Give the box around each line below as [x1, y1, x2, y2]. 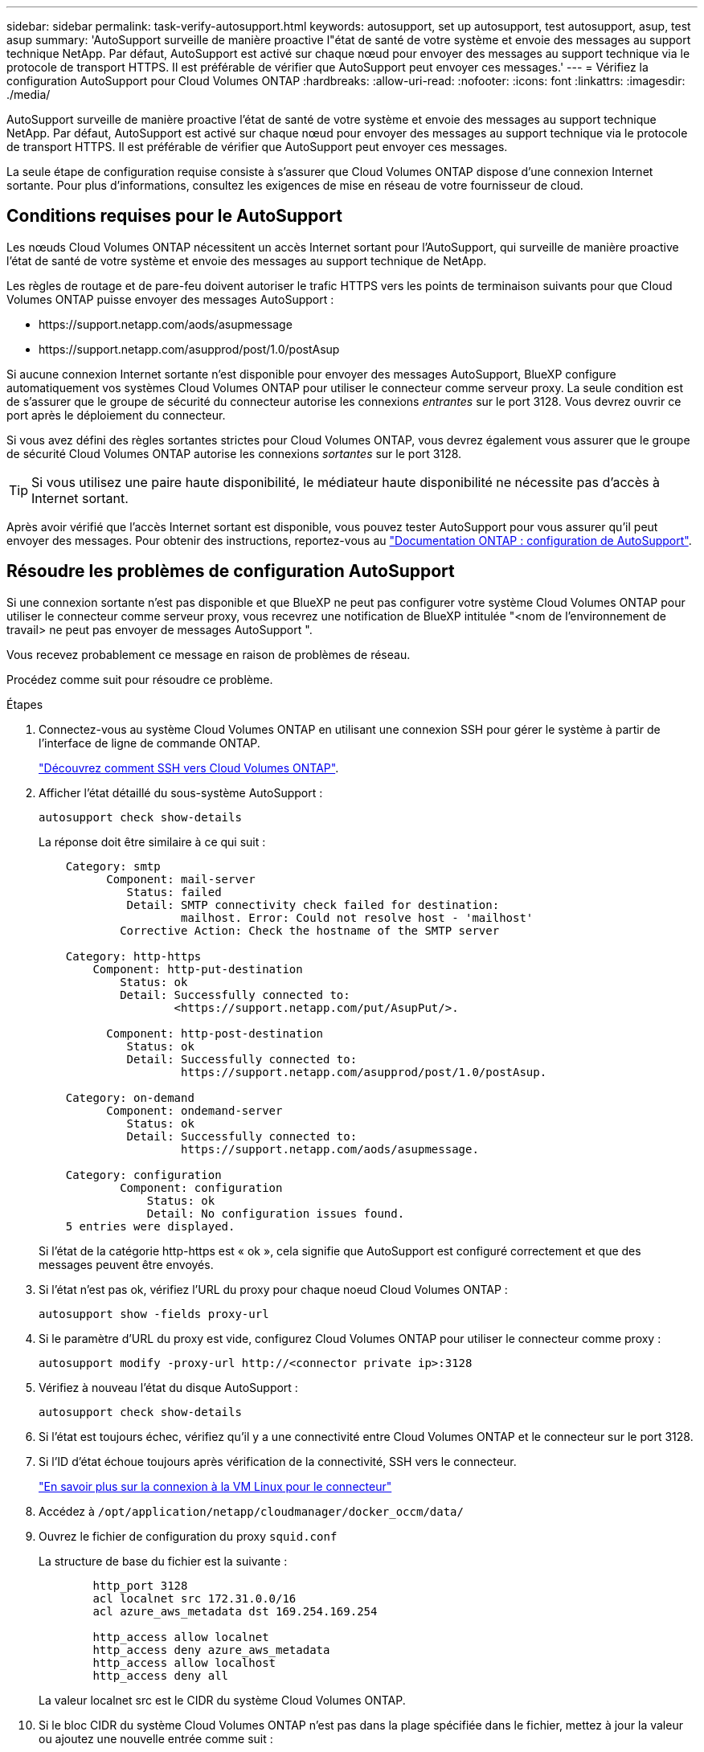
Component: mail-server [106, 872, 256, 886]
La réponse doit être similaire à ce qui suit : [39, 834, 266, 849]
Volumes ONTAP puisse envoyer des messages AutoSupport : [6, 292, 334, 306]
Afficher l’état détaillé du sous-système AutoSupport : [39, 785, 323, 800]
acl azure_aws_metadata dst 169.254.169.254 [92, 1604, 378, 1618]
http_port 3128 [92, 1578, 188, 1592]
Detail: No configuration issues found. [146, 1206, 405, 1220]
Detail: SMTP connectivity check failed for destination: [126, 898, 500, 911]
